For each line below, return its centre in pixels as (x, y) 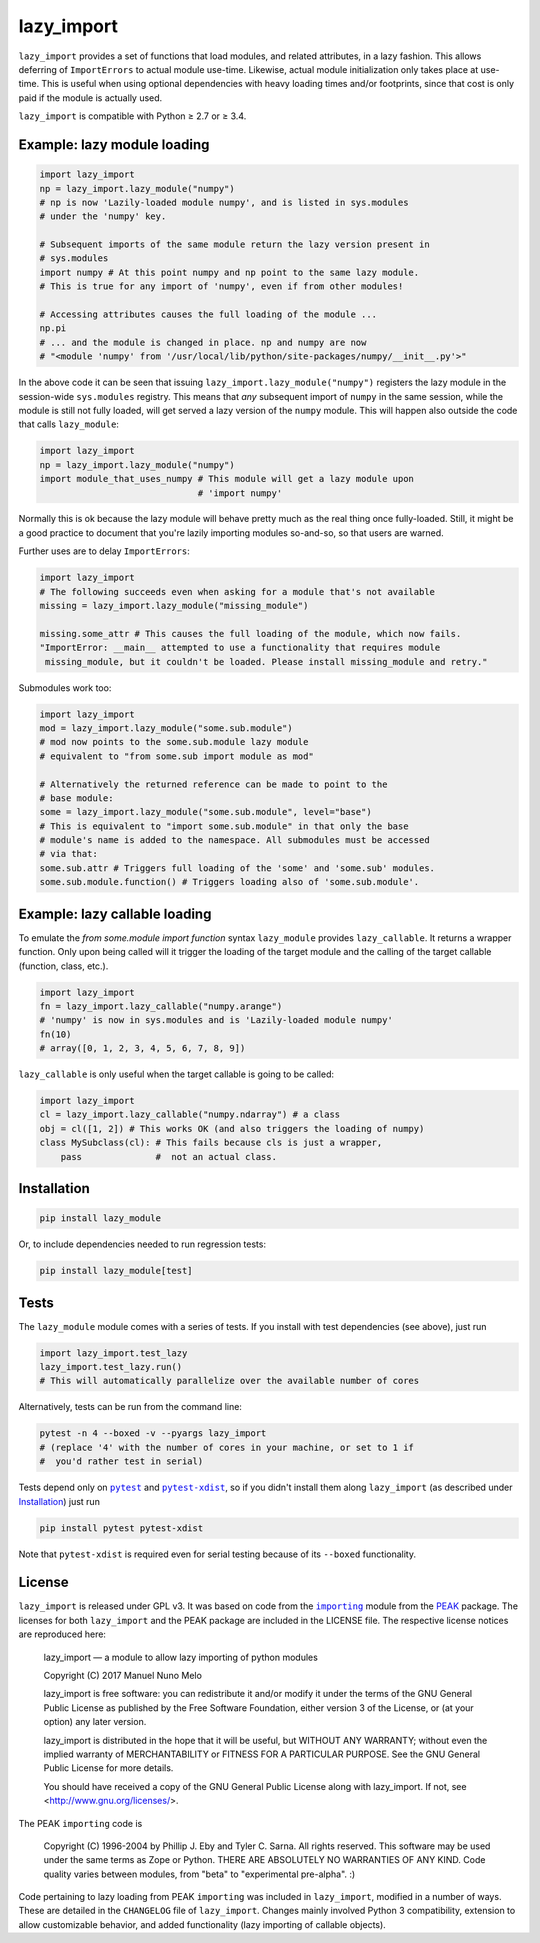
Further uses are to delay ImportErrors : (104, 551)
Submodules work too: (65, 687)
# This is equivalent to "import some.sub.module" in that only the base (224, 826)
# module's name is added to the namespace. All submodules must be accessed (234, 840)
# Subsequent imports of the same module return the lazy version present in (234, 244)
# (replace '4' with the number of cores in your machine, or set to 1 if (227, 1447)
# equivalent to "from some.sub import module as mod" (176, 756)
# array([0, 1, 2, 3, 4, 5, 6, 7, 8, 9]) (142, 1048)
